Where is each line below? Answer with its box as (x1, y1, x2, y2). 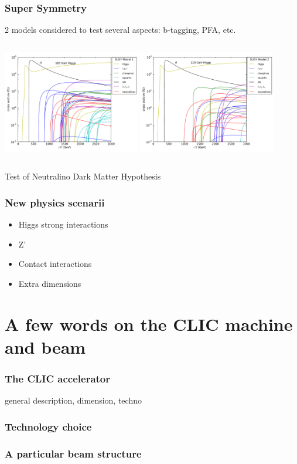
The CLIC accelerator (5, 371, 111, 386)
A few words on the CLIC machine (5, 311, 293, 336)
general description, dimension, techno (5, 394, 142, 407)
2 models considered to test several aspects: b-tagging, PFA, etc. (5, 23, 236, 36)
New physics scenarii (5, 195, 105, 209)
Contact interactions (18, 258, 92, 270)
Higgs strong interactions (18, 218, 108, 231)
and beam (5, 335, 86, 359)
